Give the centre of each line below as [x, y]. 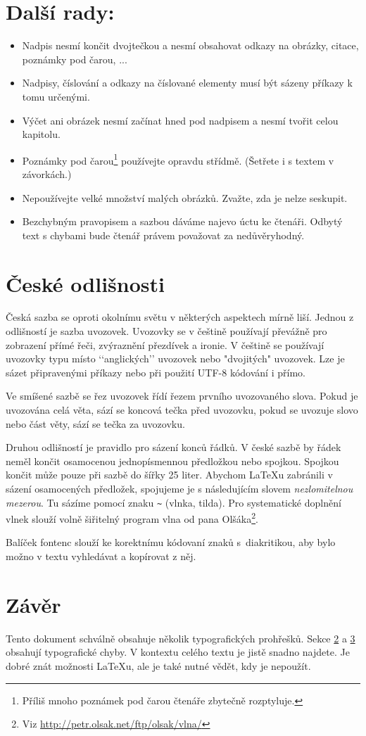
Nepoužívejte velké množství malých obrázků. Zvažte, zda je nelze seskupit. [185, 197]
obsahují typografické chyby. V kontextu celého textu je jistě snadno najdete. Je [178, 652]
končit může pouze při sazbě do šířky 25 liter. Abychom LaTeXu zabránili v [169, 475]
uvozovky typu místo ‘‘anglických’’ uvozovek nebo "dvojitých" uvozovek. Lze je [175, 359]
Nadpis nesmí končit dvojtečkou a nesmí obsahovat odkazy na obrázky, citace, [190, 45]
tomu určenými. [56, 96]
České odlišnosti [85, 283]
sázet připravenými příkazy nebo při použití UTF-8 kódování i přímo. [156, 372]
